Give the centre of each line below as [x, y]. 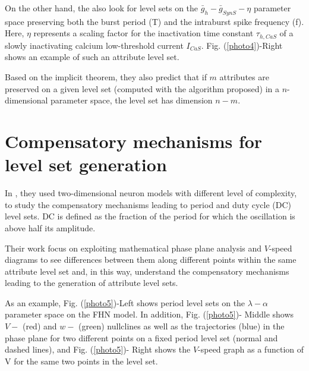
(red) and [40, 326]
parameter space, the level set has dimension [132, 100]
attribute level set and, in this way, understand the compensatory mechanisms [147, 271]
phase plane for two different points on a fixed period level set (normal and [141, 337]
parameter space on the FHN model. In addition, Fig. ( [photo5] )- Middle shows [149, 314]
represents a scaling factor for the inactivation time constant [144, 33]
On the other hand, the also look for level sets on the [102, 8]
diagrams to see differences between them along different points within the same [151, 260]
